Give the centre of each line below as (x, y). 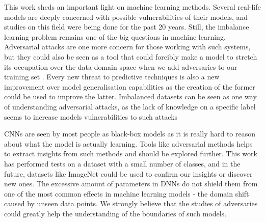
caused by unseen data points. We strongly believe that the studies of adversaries (131, 203)
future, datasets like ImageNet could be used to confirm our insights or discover (128, 173)
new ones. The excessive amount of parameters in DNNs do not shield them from (131, 184)
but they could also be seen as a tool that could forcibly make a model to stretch (131, 56)
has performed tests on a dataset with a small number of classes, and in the (122, 163)
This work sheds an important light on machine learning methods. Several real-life (132, 7)
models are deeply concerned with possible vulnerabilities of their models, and (126, 17)
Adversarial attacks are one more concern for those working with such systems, (127, 47)
